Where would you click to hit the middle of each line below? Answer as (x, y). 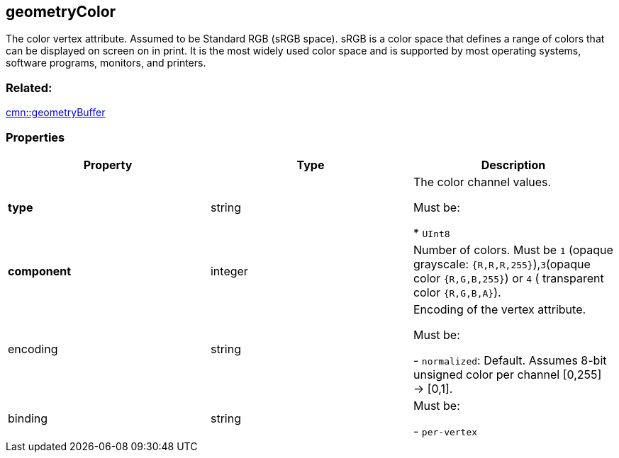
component (40, 271)
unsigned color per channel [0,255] (507, 374)
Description (513, 165)
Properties (35, 137)
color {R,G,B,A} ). (457, 292)
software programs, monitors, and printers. (106, 63)
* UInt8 (431, 233)
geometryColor (61, 12)
